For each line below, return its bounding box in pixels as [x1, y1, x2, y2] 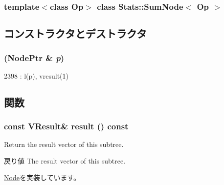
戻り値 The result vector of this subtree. [4, 156, 126, 166]
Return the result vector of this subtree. [4, 139, 124, 149]
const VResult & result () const [4, 120, 129, 132]
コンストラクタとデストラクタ [4, 26, 147, 41]
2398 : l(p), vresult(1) [4, 70, 68, 81]
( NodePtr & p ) [4, 51, 65, 63]
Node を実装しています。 [4, 172, 81, 182]
